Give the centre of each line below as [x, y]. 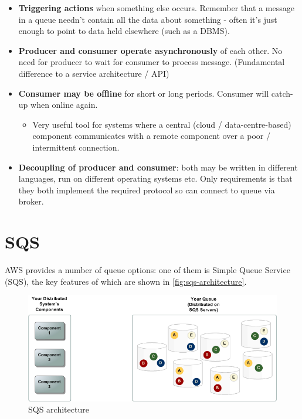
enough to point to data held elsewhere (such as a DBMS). [124, 31]
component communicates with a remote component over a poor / [151, 136]
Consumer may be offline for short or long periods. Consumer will [144, 93]
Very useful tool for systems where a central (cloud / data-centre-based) [162, 124]
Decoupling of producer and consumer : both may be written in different [158, 167]
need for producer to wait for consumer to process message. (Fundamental [152, 62]
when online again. [64, 105]
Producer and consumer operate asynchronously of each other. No [150, 50]
